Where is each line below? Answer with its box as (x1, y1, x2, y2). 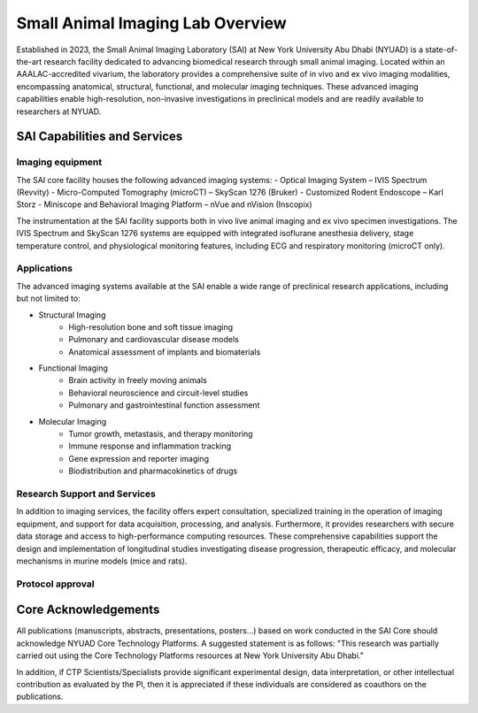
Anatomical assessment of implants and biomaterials (68, 346, 261, 357)
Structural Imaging (38, 310, 106, 320)
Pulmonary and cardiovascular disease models (68, 334, 239, 345)
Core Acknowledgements (16, 602, 160, 617)
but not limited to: (16, 293, 81, 304)
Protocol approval (16, 578, 95, 590)
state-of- (425, 44, 459, 55)
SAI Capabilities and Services (16, 129, 183, 144)
